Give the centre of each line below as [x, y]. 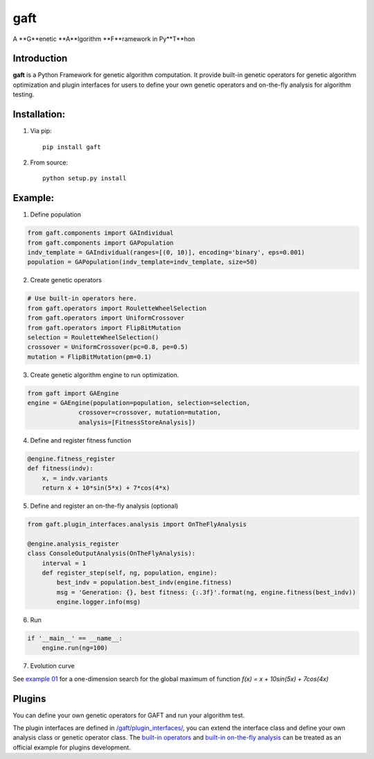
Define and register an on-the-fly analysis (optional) [104, 506]
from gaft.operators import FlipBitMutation [104, 327]
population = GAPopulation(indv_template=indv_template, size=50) [142, 262]
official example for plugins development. [72, 747]
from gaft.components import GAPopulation [100, 242]
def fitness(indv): [60, 469]
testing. [24, 94]
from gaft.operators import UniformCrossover [106, 318]
